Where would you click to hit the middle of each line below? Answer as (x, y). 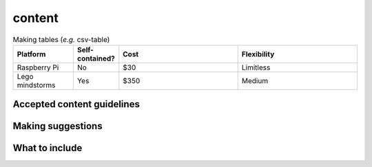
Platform (31, 54)
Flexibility (258, 54)
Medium (255, 80)
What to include (48, 148)
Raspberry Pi (38, 67)
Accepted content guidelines (76, 104)
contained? (96, 58)
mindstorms (36, 85)
